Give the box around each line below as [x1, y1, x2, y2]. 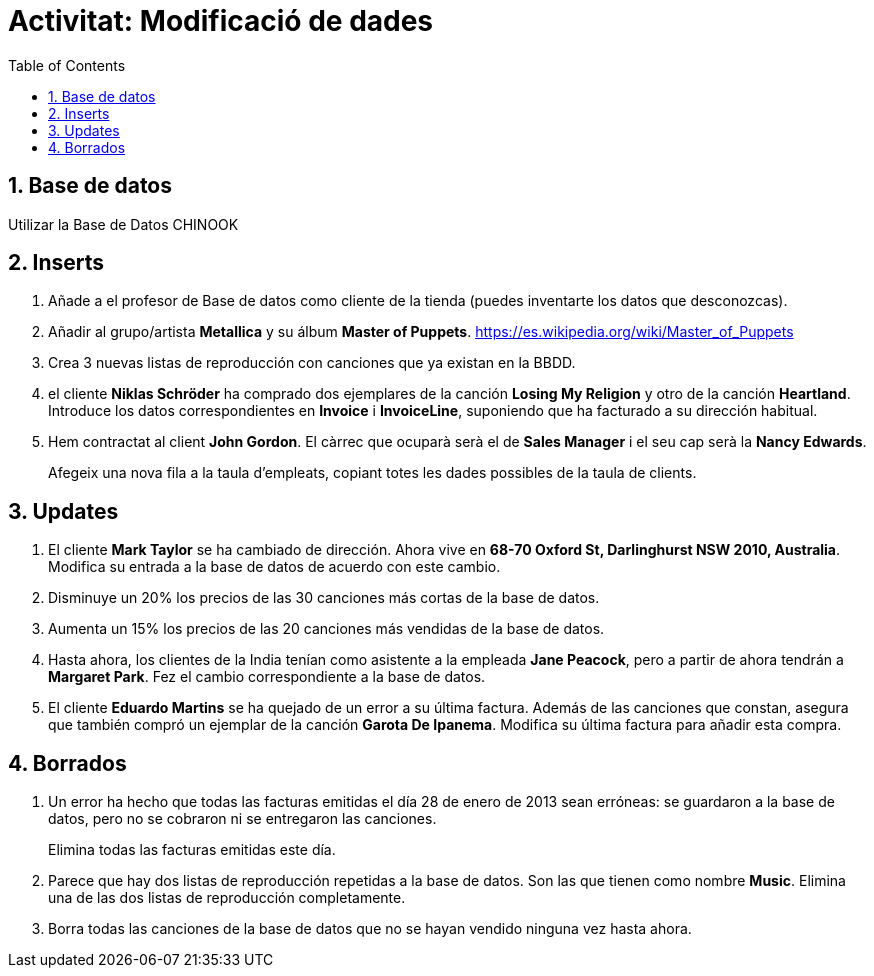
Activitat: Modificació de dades [8, 4, 434, 38]
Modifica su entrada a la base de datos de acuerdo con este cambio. [48, 558, 501, 576]
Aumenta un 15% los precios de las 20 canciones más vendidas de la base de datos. [48, 620, 605, 638]
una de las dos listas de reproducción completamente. [48, 889, 406, 907]
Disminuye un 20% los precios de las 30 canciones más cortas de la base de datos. [48, 589, 600, 607]
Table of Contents [8, 56, 126, 74]
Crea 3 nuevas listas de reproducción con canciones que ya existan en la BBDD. [48, 354, 576, 372]
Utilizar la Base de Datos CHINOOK [8, 215, 239, 233]
